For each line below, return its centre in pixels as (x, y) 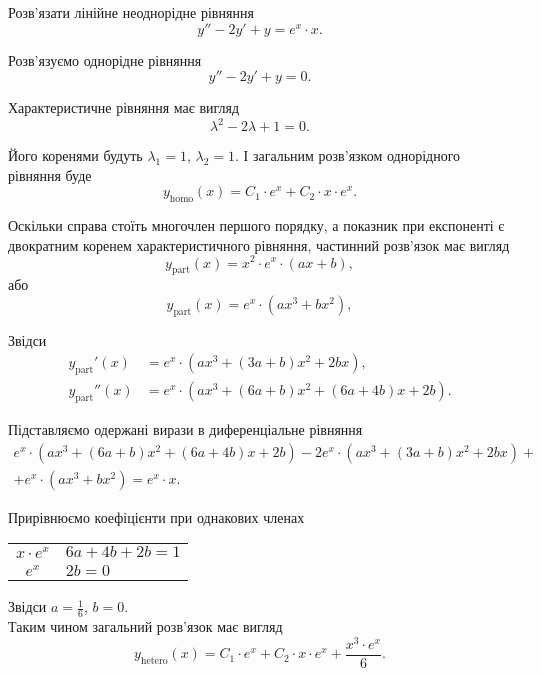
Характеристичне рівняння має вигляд (124, 107)
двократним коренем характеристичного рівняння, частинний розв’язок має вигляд (259, 244)
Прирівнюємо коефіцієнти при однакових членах (156, 516)
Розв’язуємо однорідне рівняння (105, 59)
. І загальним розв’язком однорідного (348, 155)
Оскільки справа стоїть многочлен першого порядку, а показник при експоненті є (256, 225)
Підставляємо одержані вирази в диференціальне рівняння (185, 428)
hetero (154, 660)
